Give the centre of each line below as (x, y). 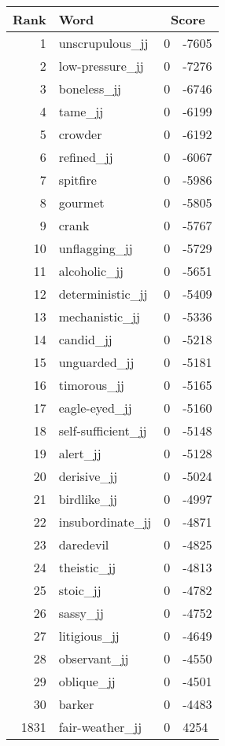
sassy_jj (81, 613)
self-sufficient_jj (103, 430)
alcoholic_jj (91, 271)
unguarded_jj (96, 362)
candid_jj (85, 339)
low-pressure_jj (101, 66)
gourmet (81, 202)
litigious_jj (89, 636)
